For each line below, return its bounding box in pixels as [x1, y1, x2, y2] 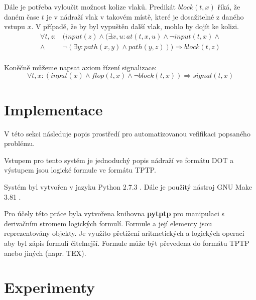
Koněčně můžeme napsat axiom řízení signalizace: [4, 62, 157, 72]
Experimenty [4, 277, 95, 297]
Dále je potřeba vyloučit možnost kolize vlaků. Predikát [4, 2, 176, 12]
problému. [4, 138, 35, 148]
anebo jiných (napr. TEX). [4, 247, 86, 258]
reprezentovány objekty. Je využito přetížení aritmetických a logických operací [4, 228, 244, 238]
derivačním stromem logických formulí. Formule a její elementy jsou [4, 218, 212, 228]
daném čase [4, 11, 40, 22]
